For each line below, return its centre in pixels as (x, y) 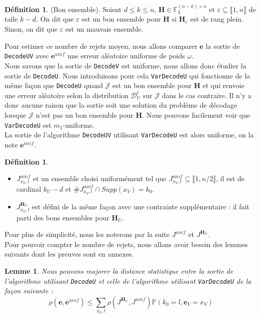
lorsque (16, 115)
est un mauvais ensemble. (104, 29)
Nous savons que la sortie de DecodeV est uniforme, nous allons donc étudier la (125, 65)
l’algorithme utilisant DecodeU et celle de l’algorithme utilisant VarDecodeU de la (128, 281)
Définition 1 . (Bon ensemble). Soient (63, 9)
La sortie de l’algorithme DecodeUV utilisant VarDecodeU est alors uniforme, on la (129, 135)
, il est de (230, 178)
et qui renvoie (223, 85)
